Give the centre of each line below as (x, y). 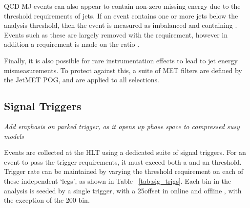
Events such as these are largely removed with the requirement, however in (116, 34)
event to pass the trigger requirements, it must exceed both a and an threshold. (123, 161)
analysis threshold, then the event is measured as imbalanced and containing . (121, 25)
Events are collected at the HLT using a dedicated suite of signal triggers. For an (125, 152)
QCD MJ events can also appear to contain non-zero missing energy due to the (122, 6)
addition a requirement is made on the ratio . (72, 44)
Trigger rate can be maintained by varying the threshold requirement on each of (124, 171)
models (14, 136)
